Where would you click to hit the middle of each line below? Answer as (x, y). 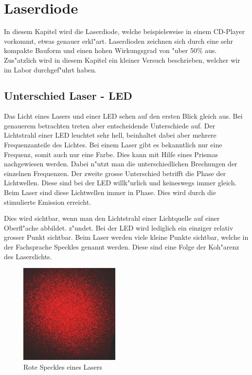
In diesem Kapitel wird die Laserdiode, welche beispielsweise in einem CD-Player (124, 31)
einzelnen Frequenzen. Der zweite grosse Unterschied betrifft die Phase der (115, 173)
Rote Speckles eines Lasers (63, 366)
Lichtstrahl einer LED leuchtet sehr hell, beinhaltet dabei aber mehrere (110, 135)
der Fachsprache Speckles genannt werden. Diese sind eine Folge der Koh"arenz (122, 247)
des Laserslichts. (28, 256)
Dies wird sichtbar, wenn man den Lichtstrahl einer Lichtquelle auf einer (112, 218)
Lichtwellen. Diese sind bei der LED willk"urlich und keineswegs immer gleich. (120, 183)
